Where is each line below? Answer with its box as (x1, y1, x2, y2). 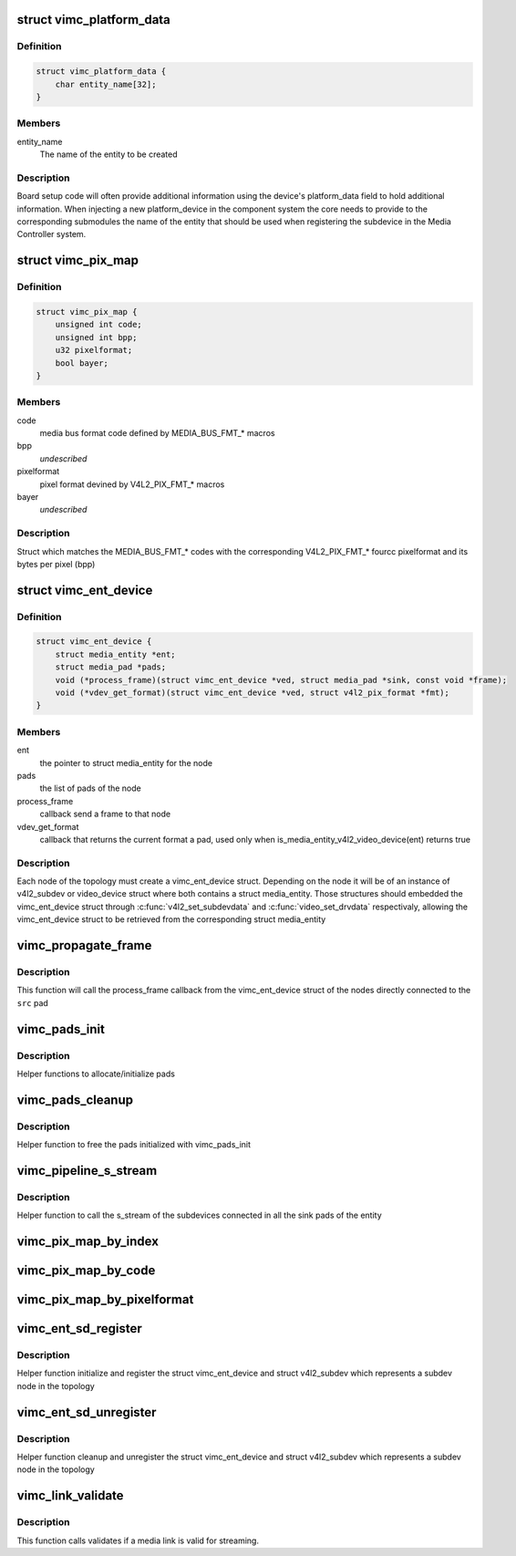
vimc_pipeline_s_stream (16, 1163, 158, 1178)
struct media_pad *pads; (55, 662, 167, 672)
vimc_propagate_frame (16, 938, 152, 953)
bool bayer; (55, 358, 109, 368)
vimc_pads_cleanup (16, 1092, 134, 1107)
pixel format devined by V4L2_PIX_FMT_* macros (39, 479, 225, 490)
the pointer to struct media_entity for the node (39, 757, 213, 768)
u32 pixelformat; (55, 345, 133, 356)
